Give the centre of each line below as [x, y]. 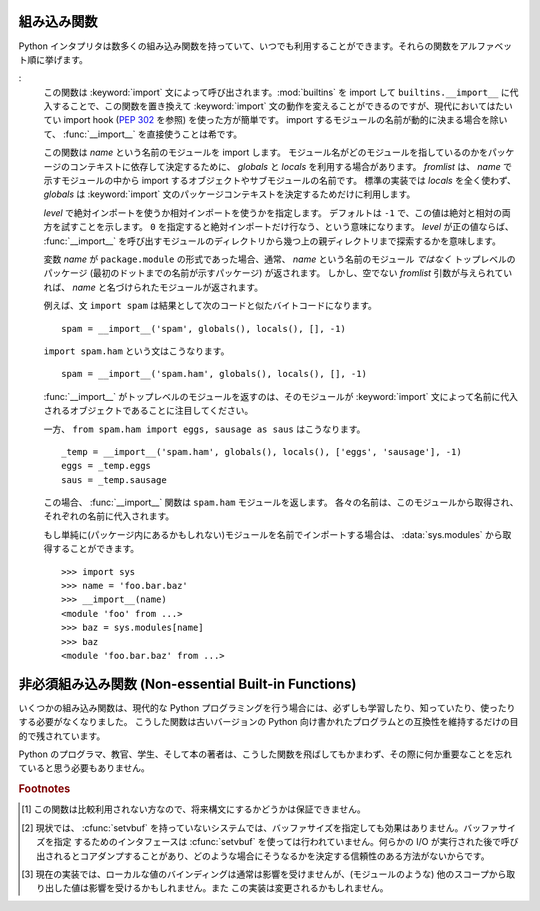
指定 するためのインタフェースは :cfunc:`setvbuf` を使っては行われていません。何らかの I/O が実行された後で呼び [286, 842]
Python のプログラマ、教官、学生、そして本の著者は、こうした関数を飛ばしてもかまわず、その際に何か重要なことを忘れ [265, 754]
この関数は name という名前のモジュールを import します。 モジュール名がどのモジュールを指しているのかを [266, 152]
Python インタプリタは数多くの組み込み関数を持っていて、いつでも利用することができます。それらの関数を [239, 46]
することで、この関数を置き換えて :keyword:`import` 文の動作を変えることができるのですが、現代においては [273, 106]
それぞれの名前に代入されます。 [109, 516]
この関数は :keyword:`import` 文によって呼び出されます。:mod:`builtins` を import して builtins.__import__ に [276, 92]
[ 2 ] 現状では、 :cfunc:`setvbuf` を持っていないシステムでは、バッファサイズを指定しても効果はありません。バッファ [260, 827]
